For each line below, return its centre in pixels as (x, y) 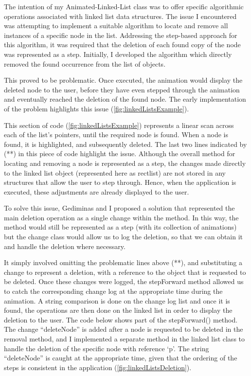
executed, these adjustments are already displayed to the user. (97, 191)
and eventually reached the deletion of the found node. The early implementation (125, 99)
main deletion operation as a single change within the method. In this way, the (121, 217)
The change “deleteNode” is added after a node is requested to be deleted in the (124, 329)
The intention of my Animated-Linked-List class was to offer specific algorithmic (124, 6)
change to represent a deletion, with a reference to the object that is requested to (125, 272)
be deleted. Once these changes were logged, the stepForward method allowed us (124, 281)
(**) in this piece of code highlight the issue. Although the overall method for (120, 153)
